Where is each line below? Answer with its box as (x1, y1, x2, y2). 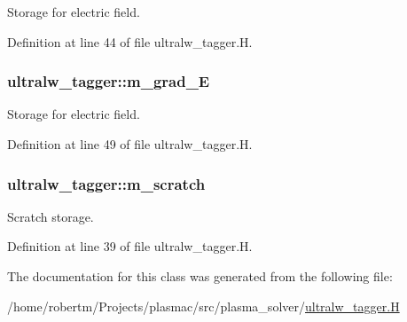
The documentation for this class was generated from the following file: (7, 267, 393, 285)
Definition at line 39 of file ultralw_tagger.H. (7, 237, 253, 255)
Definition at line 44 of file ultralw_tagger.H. (7, 32, 253, 51)
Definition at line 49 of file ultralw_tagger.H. (7, 135, 253, 153)
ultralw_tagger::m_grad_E (7, 70, 210, 92)
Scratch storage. (7, 207, 94, 225)
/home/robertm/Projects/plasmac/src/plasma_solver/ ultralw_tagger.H (7, 296, 400, 315)
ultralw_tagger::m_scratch (7, 172, 206, 194)
